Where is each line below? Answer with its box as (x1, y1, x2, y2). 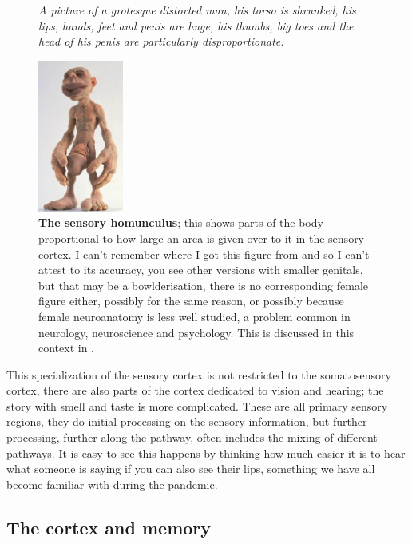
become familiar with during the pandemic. (6, 475, 218, 492)
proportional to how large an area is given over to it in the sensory (38, 229, 365, 246)
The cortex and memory (6, 514, 212, 539)
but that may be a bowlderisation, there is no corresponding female (38, 276, 369, 293)
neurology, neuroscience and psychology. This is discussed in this (38, 324, 355, 340)
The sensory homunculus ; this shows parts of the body (38, 214, 323, 231)
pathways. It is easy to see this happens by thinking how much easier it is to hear (6, 444, 406, 461)
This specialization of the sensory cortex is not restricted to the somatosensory (6, 366, 391, 383)
